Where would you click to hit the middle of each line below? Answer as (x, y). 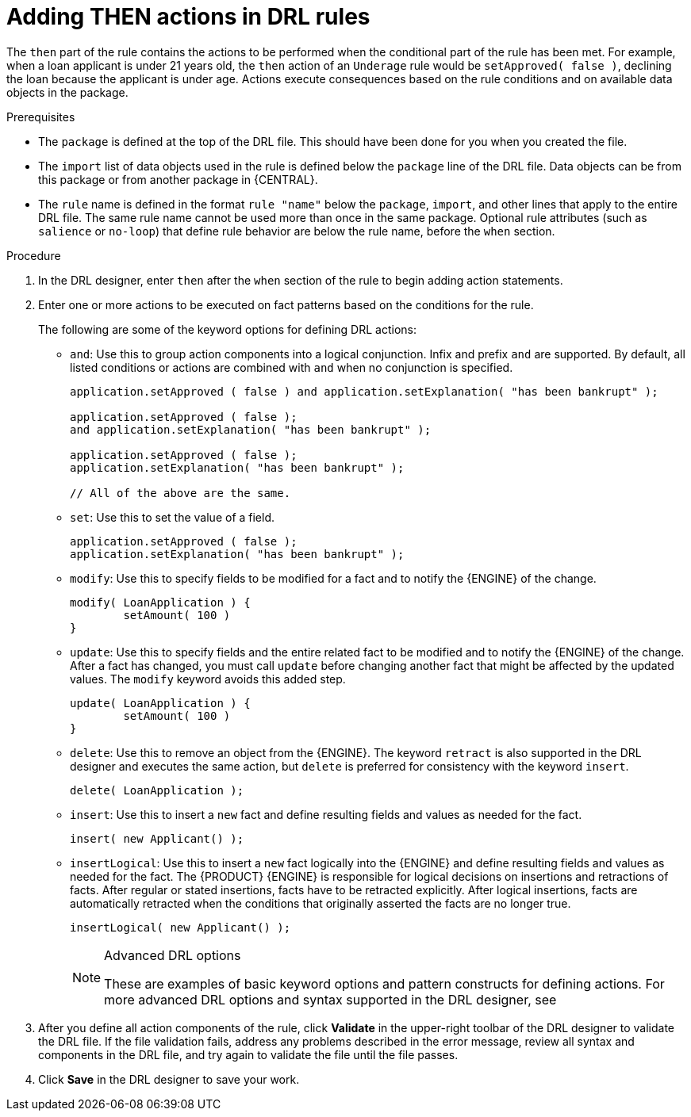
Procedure (34, 255)
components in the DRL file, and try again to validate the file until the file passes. (248, 1054)
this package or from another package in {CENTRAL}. (178, 179)
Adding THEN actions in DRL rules (188, 17)
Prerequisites (41, 117)
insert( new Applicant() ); (157, 838)
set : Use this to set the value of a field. (173, 517)
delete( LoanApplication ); (157, 790)
